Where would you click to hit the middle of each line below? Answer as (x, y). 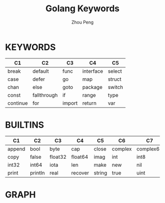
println (38, 173)
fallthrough (45, 95)
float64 (80, 157)
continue (18, 103)
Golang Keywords (82, 9)
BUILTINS (25, 125)
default (41, 71)
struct (115, 79)
